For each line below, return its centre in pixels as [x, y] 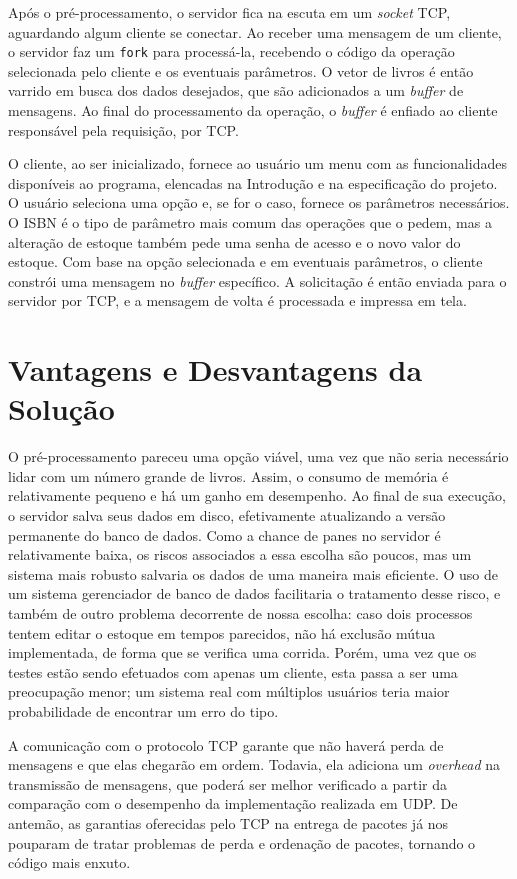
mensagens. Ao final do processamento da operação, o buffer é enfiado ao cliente [253, 110]
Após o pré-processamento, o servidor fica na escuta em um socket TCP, [229, 12]
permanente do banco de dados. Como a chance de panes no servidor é [224, 534]
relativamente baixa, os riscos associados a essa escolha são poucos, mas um [240, 554]
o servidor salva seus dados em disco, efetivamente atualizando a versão [227, 515]
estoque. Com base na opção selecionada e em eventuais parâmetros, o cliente [245, 261]
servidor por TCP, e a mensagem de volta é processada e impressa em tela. [237, 300]
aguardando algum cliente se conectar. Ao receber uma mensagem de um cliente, [255, 31]
